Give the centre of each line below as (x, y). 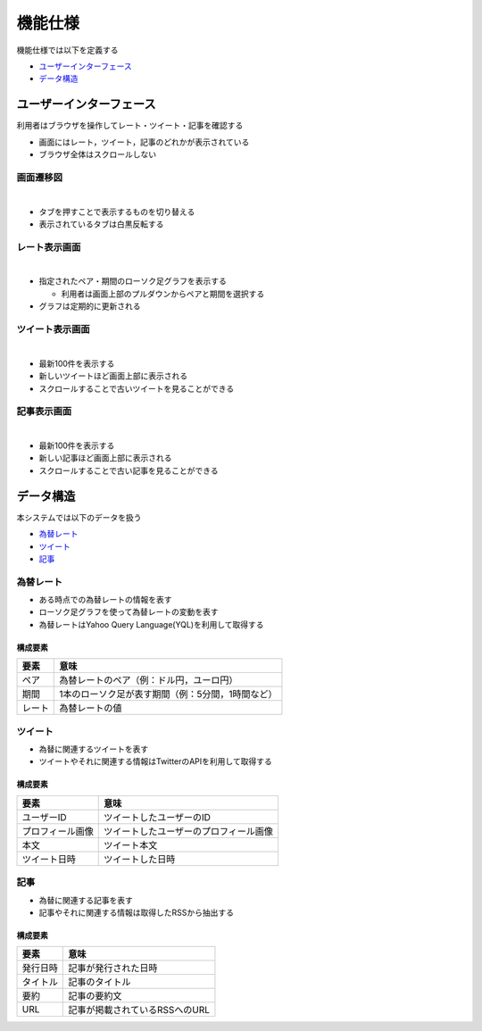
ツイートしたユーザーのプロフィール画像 (188, 831)
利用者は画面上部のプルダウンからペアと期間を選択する (163, 294)
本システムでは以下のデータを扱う (79, 517)
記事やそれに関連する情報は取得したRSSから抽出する (136, 912)
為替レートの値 (91, 708)
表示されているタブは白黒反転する (101, 224)
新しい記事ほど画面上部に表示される (105, 458)
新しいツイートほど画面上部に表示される (113, 376)
